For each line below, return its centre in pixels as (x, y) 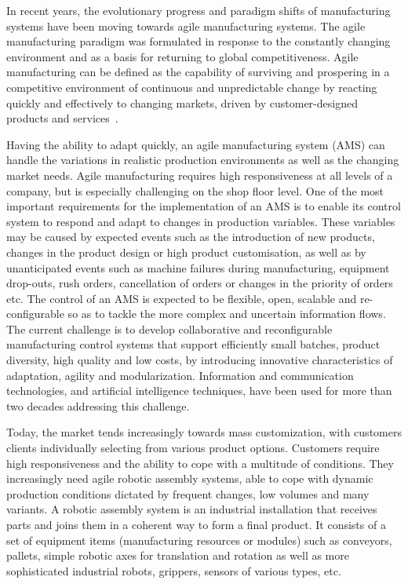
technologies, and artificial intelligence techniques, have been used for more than (199, 391)
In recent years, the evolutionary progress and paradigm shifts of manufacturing (199, 10)
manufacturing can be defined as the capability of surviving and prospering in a (198, 72)
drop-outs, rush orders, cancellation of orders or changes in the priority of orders (200, 283)
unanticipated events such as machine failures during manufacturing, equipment (198, 267)
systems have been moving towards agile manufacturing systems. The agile (186, 26)
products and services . (62, 118)
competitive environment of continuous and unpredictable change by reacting (192, 87)
